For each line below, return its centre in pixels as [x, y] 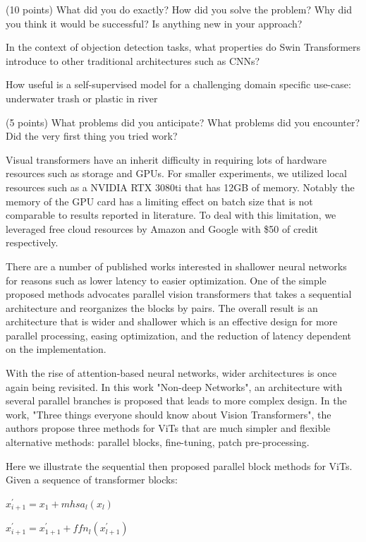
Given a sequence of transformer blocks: [92, 480]
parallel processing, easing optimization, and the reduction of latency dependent [178, 335]
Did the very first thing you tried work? [92, 136]
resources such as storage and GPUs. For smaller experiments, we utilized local [176, 173]
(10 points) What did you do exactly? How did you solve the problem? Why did [179, 9]
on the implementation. [56, 349]
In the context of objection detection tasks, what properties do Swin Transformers [183, 47]
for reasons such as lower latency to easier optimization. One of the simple [166, 280]
